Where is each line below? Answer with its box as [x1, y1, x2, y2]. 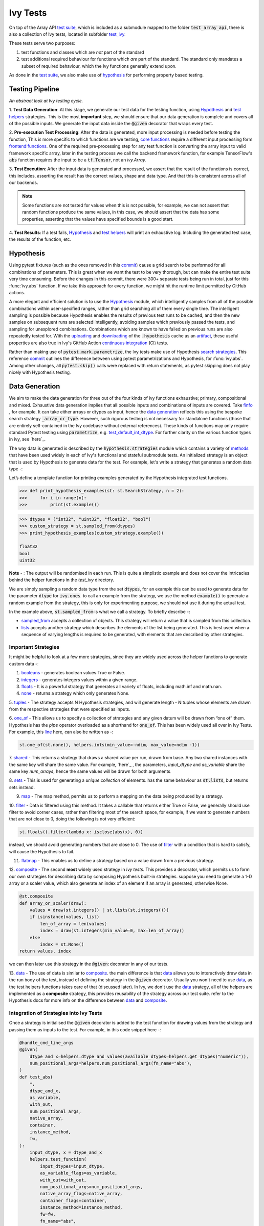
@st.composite [19, 894, 53, 899]
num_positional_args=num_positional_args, [40, 1184, 144, 1190]
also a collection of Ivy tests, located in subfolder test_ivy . [9, 31, 126, 37]
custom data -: [9, 661, 39, 666]
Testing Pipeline [9, 85, 60, 93]
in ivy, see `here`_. [9, 436, 46, 442]
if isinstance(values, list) [29, 914, 100, 919]
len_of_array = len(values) [40, 921, 108, 926]
